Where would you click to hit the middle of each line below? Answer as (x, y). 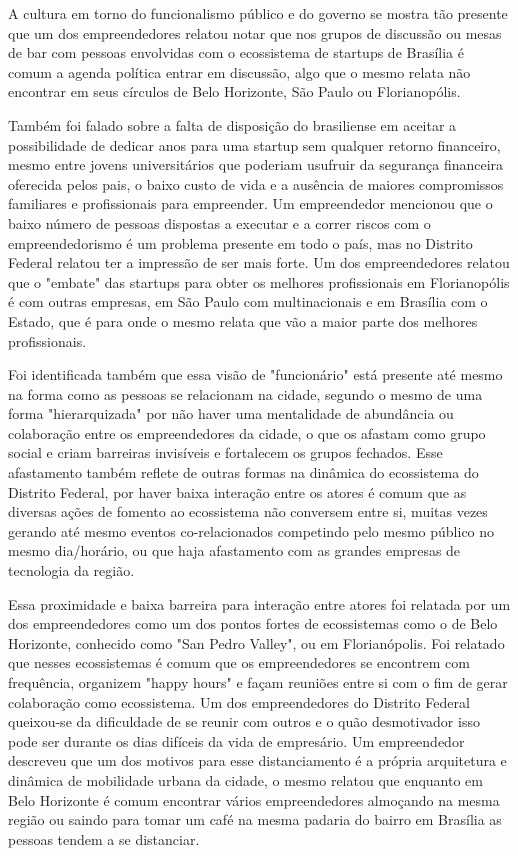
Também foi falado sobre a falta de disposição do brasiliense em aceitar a (232, 124)
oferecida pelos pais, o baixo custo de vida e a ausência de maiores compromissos (256, 183)
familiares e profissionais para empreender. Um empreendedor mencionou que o (250, 203)
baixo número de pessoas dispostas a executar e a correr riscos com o (219, 222)
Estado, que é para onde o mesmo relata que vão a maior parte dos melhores (243, 320)
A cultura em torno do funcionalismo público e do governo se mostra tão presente (258, 13)
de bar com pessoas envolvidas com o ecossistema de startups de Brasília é (236, 52)
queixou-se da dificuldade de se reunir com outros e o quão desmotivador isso (244, 721)
